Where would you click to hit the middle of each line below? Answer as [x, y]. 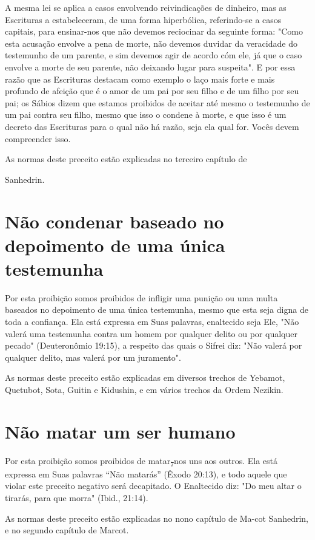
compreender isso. [38, 138]
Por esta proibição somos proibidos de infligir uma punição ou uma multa [141, 297]
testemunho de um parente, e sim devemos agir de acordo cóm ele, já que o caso [154, 55]
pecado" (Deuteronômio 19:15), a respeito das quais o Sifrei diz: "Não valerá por [154, 345]
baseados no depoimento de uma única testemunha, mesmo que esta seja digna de [157, 309]
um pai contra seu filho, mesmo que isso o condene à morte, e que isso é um [146, 114]
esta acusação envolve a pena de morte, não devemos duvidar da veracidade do [151, 43]
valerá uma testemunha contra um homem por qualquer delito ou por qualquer [151, 333]
